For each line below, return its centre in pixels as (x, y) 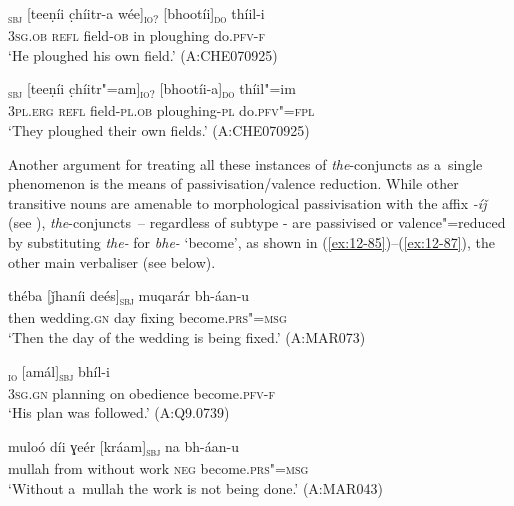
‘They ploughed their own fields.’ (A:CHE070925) (159, 130)
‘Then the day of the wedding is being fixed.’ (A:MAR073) (187, 336)
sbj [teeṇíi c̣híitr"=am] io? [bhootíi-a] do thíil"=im (152, 90)
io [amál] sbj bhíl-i (59, 372)
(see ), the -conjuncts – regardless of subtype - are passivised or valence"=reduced (257, 222)
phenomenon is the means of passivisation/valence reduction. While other (233, 183)
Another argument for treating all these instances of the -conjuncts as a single (245, 163)
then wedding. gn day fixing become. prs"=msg (147, 317)
